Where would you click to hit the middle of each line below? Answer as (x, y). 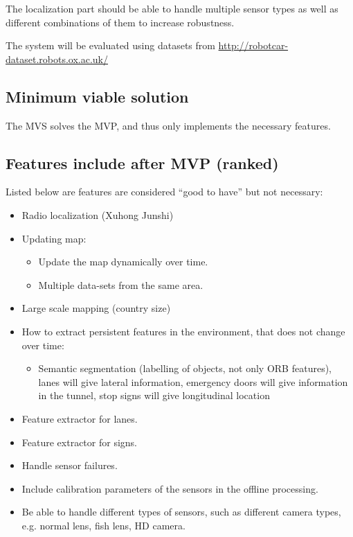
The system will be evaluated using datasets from (110, 45)
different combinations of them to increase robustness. (120, 22)
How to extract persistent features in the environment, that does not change (183, 331)
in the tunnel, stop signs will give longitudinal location (154, 395)
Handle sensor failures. (70, 465)
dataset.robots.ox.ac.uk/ (57, 59)
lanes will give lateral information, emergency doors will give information (193, 381)
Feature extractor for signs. (79, 442)
